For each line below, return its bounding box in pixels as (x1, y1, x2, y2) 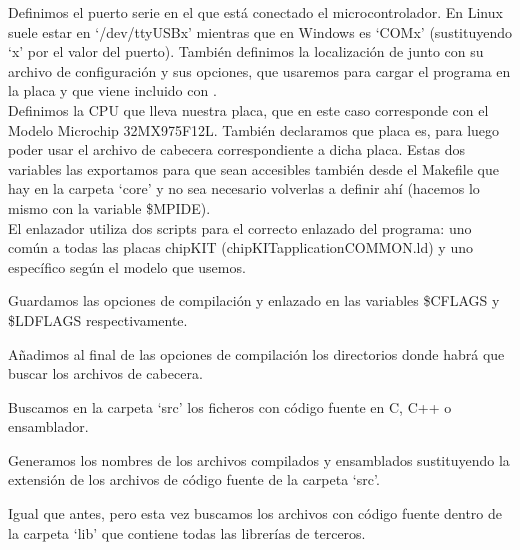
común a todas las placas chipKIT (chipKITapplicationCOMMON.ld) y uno (8, 237, 473, 258)
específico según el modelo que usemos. (8, 256, 246, 277)
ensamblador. (8, 416, 89, 437)
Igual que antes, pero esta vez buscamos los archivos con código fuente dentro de (8, 503, 503, 524)
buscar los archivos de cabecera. (8, 363, 203, 384)
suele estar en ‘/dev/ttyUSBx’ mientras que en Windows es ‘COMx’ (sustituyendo (8, 21, 513, 42)
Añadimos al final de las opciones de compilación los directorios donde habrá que (8, 343, 505, 364)
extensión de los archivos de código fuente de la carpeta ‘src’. (8, 469, 380, 490)
